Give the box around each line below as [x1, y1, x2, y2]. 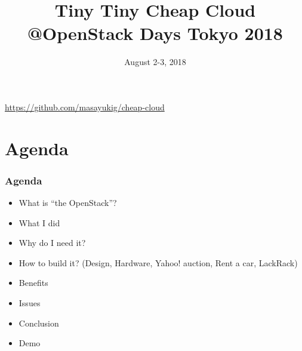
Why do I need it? [19, 236, 86, 249]
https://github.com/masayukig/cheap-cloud [5, 100, 165, 113]
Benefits [19, 276, 48, 289]
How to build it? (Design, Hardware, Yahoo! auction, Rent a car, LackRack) [19, 256, 298, 269]
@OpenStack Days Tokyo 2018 [27, 21, 283, 45]
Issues [19, 297, 41, 309]
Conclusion [19, 316, 59, 329]
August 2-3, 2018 [124, 56, 186, 68]
